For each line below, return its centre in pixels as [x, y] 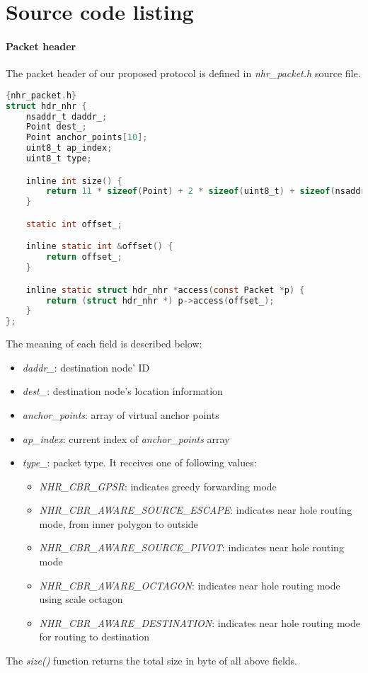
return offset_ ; [84, 257]
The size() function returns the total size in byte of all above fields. [151, 661]
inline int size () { [74, 181]
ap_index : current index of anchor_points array [126, 438]
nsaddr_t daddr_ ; [67, 116]
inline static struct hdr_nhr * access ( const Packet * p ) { [165, 290]
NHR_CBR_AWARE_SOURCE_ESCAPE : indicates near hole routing [196, 510]
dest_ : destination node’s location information [122, 391]
